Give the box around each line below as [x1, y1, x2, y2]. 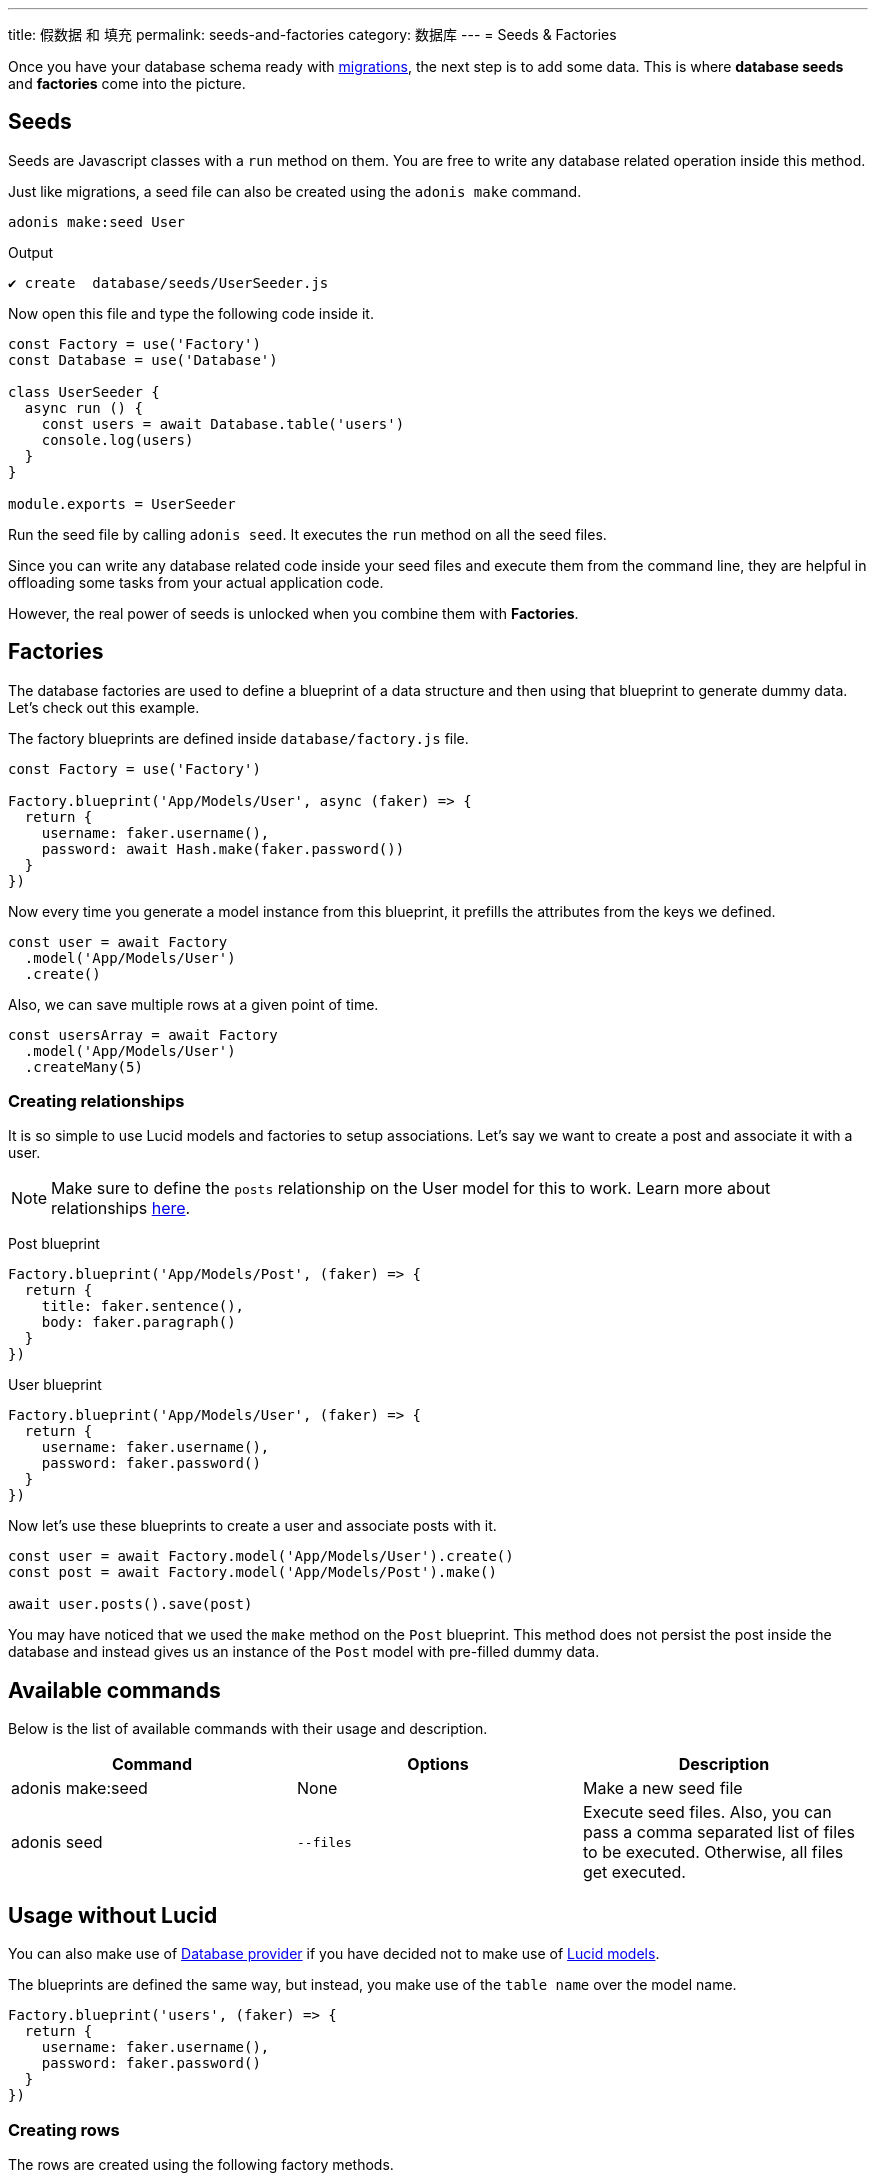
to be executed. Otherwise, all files [582, 1842, 844, 1863]
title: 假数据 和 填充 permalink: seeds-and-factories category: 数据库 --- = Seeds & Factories [8, 26, 617, 43]
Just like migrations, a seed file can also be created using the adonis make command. [8, 182, 582, 200]
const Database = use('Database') [8, 351, 278, 368]
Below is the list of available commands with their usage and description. [8, 1720, 488, 1738]
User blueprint [8, 1376, 102, 1394]
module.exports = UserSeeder [8, 495, 236, 512]
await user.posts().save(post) [8, 1596, 253, 1613]
